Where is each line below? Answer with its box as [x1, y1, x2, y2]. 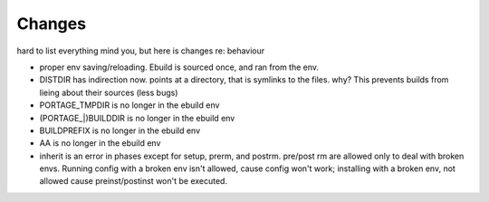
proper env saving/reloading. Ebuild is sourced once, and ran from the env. [39, 62, 320, 72]
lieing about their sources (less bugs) [39, 87, 178, 98]
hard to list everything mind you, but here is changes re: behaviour [16, 45, 265, 56]
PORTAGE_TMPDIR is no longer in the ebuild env [39, 100, 220, 111]
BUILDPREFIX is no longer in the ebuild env [39, 125, 201, 136]
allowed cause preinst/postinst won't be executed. [39, 176, 228, 187]
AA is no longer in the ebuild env [39, 138, 161, 149]
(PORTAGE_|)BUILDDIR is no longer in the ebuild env [39, 112, 235, 123]
